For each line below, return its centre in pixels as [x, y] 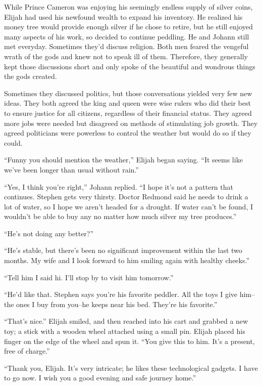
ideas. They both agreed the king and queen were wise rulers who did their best [127, 103]
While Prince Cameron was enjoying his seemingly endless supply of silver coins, [128, 7]
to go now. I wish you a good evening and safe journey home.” [100, 378]
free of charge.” [27, 351]
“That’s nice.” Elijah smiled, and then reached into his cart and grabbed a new [126, 321]
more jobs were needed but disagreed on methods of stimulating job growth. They [131, 123]
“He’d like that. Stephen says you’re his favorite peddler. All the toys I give [121, 294]
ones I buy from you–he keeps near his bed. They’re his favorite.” [117, 304]
